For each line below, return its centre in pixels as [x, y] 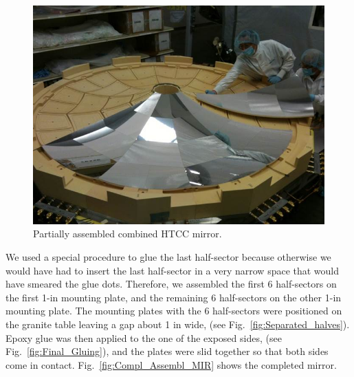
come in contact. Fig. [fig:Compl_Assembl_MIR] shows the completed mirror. [171, 364]
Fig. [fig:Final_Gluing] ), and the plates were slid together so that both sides [167, 351]
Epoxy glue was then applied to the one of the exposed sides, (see [144, 337]
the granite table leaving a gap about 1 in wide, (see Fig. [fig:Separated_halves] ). [178, 324]
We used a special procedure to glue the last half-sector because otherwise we [168, 257]
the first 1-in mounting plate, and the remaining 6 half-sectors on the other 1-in [174, 297]
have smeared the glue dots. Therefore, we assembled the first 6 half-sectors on [171, 284]
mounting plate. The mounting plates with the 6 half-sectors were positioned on [174, 311]
